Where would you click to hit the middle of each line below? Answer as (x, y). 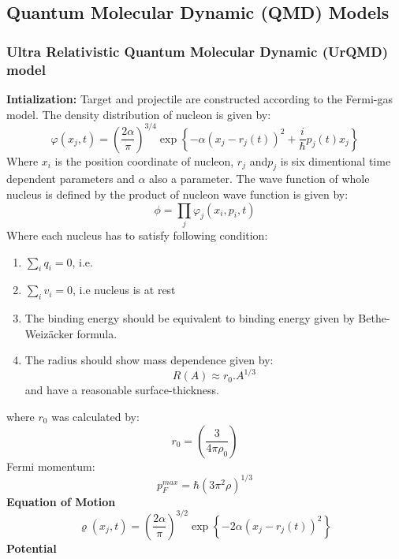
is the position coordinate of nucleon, (144, 160)
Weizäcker (49, 333)
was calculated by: (95, 416)
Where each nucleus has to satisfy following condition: (137, 235)
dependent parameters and (71, 179)
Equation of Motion (61, 501)
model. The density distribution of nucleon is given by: (139, 114)
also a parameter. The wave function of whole (259, 179)
